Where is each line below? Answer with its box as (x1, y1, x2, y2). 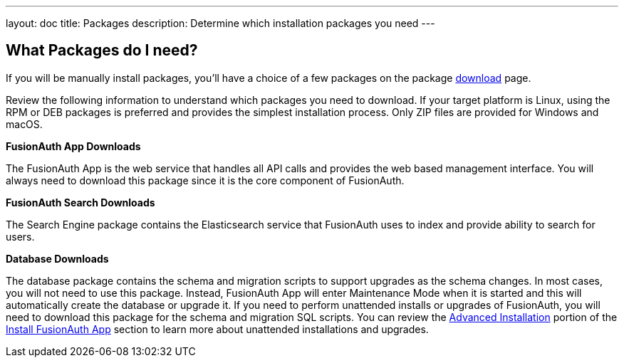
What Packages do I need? (6, 41, 198, 60)
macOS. (6, 117, 43, 130)
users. (6, 230, 35, 243)
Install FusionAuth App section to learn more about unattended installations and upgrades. (6, 322, 429, 335)
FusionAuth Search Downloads (6, 196, 155, 209)
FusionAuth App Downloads (6, 140, 141, 152)
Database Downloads (6, 252, 109, 265)
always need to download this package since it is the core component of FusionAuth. (6, 174, 405, 186)
